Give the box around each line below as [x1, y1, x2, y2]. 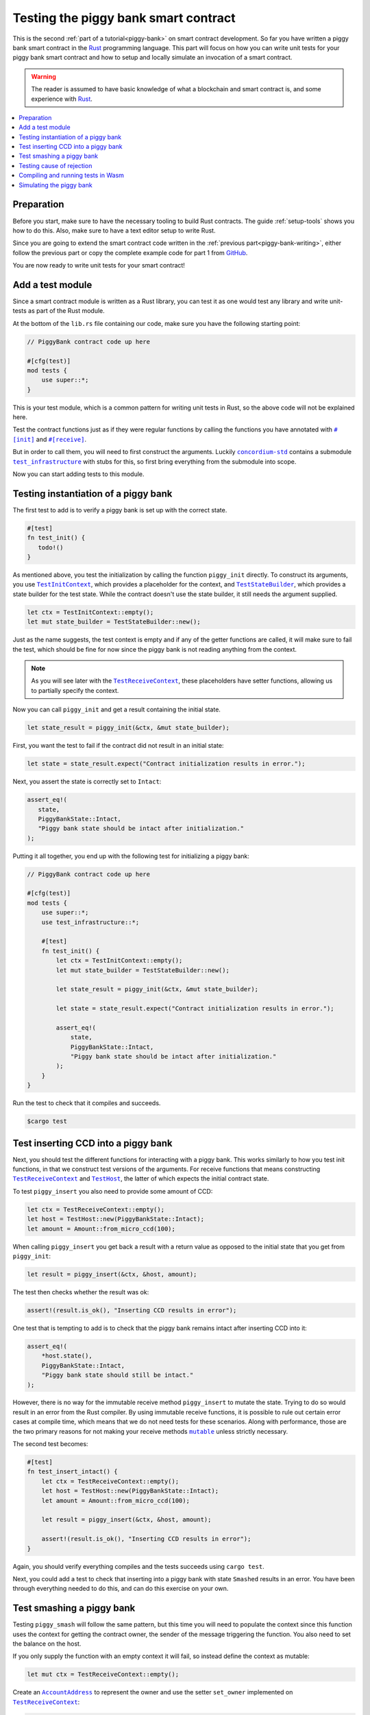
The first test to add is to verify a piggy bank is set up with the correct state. [12, 506, 227, 514]
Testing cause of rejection [18, 161, 92, 169]
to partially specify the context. [31, 686, 119, 694]
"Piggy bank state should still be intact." [41, 1371, 194, 1379]
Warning [31, 72, 56, 80]
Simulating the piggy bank [18, 180, 92, 189]
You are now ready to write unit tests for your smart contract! [12, 261, 185, 270]
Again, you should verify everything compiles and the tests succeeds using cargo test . [12, 1562, 264, 1570]
